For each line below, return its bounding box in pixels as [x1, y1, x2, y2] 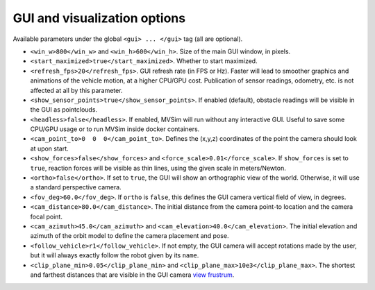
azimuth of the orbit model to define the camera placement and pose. [30, 232, 229, 240]
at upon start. [30, 144, 69, 153]
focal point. [30, 212, 62, 221]
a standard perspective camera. [30, 183, 122, 191]
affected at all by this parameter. [30, 86, 123, 94]
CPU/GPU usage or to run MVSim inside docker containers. [30, 125, 200, 133]
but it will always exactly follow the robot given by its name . [30, 251, 199, 259]
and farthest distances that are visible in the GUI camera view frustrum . [30, 271, 235, 279]
